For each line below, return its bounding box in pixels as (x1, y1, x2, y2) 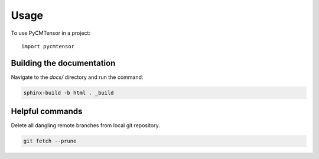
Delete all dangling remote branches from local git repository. (11, 122, 160, 129)
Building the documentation (11, 58, 116, 68)
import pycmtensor (21, 43, 75, 49)
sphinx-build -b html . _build (23, 89, 115, 96)
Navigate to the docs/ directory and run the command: (11, 74, 144, 81)
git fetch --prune (23, 138, 77, 144)
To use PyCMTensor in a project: (11, 29, 91, 37)
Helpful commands (11, 107, 83, 117)
